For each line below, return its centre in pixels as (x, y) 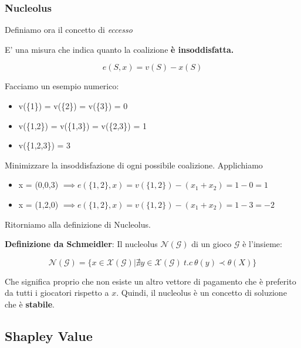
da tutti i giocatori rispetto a (57, 293)
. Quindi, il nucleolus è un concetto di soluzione (202, 293)
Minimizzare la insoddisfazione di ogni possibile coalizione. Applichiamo (134, 165)
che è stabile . (30, 304)
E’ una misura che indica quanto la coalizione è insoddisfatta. (119, 49)
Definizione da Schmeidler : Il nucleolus (81, 244)
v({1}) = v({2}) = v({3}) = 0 (73, 106)
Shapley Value (49, 335)
